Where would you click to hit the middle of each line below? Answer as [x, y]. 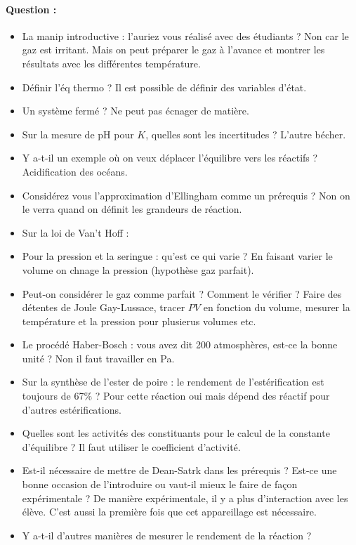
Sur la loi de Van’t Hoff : [75, 232]
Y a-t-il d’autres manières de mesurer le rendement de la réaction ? [167, 535]
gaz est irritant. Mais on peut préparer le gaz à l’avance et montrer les [173, 50]
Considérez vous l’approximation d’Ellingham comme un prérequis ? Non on [186, 195]
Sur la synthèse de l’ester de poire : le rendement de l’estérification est [173, 382]
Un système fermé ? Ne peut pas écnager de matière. [136, 111]
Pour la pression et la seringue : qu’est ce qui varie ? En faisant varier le [177, 256]
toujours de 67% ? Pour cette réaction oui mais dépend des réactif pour [176, 396]
